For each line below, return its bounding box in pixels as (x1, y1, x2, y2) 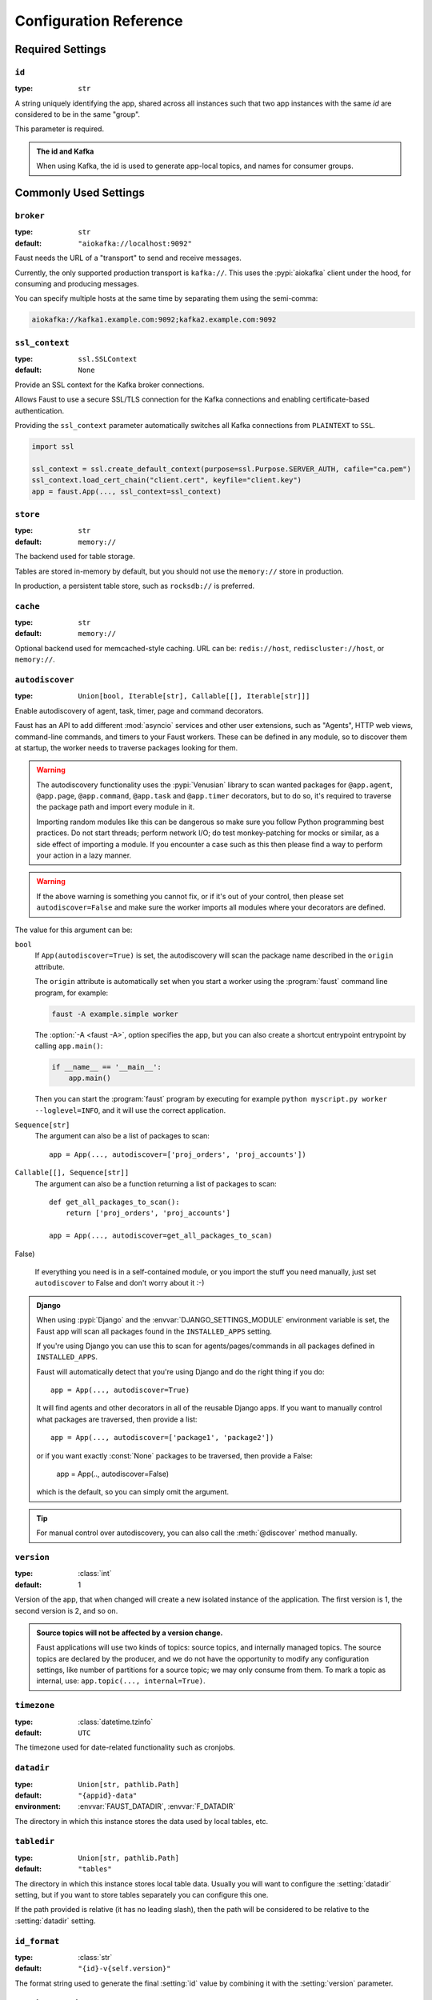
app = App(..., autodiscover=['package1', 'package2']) (50, 1433, 274, 1442)
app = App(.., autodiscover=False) (56, 1469, 170, 1479)
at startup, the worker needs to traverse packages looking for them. (14, 742, 238, 752)
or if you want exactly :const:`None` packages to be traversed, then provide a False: (36, 1450, 314, 1460)
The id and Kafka (36, 146, 94, 156)
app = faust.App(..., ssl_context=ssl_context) (31, 486, 222, 496)
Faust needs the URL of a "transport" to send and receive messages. (14, 253, 242, 263)
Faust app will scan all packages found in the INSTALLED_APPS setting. (36, 1326, 272, 1336)
